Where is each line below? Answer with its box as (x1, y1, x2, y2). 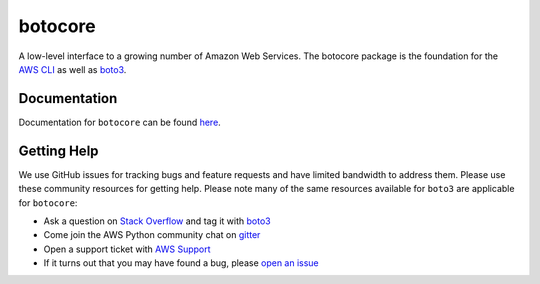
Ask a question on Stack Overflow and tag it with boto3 (43, 215, 271, 227)
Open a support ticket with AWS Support (43, 243, 211, 255)
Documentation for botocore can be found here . (18, 116, 222, 128)
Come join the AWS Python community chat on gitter (43, 229, 261, 241)
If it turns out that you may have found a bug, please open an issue (43, 257, 319, 269)
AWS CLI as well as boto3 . (18, 63, 127, 75)
